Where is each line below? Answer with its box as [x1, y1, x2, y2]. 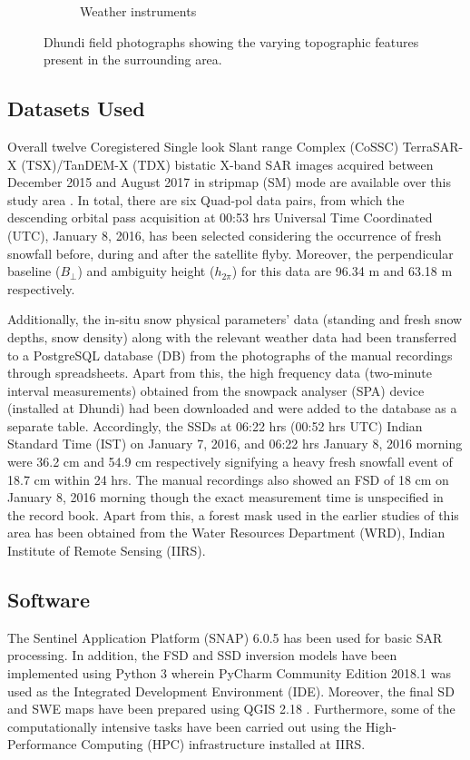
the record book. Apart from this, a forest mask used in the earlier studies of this [7, 505, 459, 524]
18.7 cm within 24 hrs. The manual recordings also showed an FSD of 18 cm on [7, 469, 449, 489]
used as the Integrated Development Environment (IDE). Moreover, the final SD [7, 681, 455, 700]
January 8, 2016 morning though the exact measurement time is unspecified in [7, 488, 444, 507]
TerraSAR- [402, 136, 464, 155]
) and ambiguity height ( [77, 262, 215, 281]
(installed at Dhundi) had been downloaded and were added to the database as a [7, 399, 457, 418]
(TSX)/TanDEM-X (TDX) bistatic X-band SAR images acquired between [21, 154, 434, 173]
